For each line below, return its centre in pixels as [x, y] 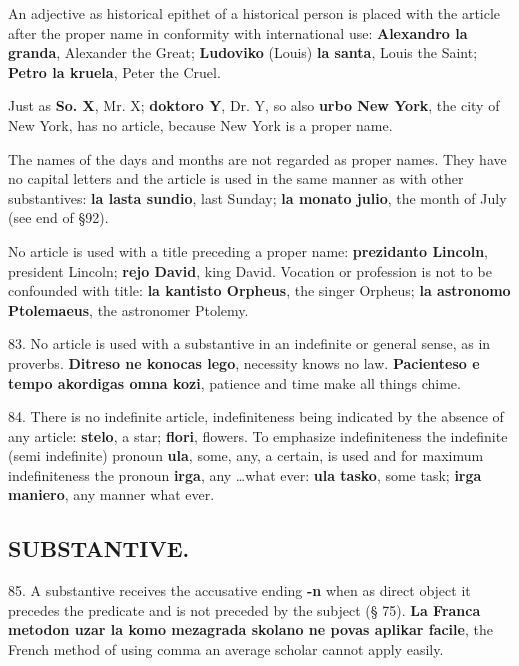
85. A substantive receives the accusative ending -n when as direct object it [239, 590]
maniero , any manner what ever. [111, 494]
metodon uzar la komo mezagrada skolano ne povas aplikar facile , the [250, 629]
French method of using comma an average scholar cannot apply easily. [226, 649]
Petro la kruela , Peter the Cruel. [114, 71]
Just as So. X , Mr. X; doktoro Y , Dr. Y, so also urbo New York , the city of [254, 105]
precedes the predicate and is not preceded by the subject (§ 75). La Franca [244, 609]
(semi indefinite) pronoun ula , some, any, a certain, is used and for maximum [246, 455]
